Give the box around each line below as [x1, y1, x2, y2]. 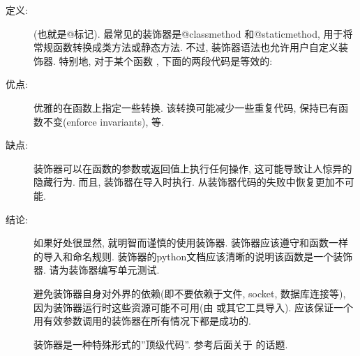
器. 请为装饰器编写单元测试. [33, 262, 160, 277]
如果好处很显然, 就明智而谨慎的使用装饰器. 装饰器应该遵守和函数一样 [33, 235, 349, 250]
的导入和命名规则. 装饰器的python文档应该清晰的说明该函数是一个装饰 [33, 249, 353, 263]
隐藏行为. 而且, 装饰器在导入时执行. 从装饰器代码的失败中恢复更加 [33, 175, 335, 189]
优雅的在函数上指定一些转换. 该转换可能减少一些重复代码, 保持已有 [33, 100, 339, 114]
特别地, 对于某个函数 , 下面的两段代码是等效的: [59, 53, 273, 68]
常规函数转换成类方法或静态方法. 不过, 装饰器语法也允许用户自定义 [33, 40, 339, 54]
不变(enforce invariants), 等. [43, 114, 164, 128]
